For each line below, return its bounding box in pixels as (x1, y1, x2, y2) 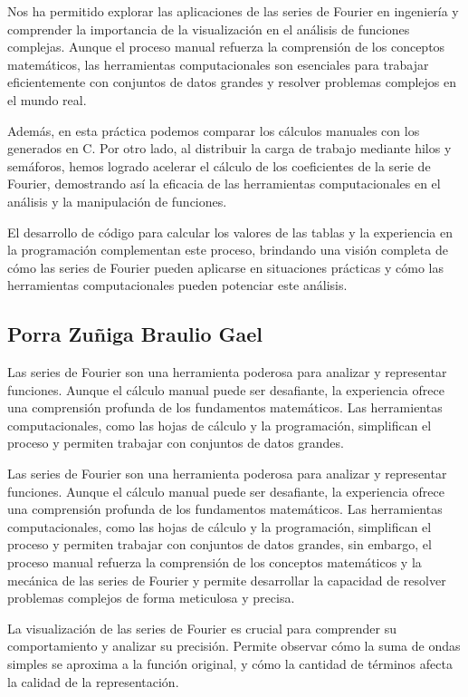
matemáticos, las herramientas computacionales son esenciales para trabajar (7, 54, 429, 73)
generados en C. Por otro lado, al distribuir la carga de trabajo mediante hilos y (7, 139, 452, 158)
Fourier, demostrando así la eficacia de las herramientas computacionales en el (7, 174, 441, 193)
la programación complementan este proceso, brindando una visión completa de (7, 240, 448, 259)
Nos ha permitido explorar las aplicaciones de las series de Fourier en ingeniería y (7, 2, 459, 20)
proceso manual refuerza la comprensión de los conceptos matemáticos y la (7, 553, 422, 572)
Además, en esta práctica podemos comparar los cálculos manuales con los (7, 121, 420, 140)
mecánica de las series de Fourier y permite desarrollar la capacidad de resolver (7, 570, 446, 589)
